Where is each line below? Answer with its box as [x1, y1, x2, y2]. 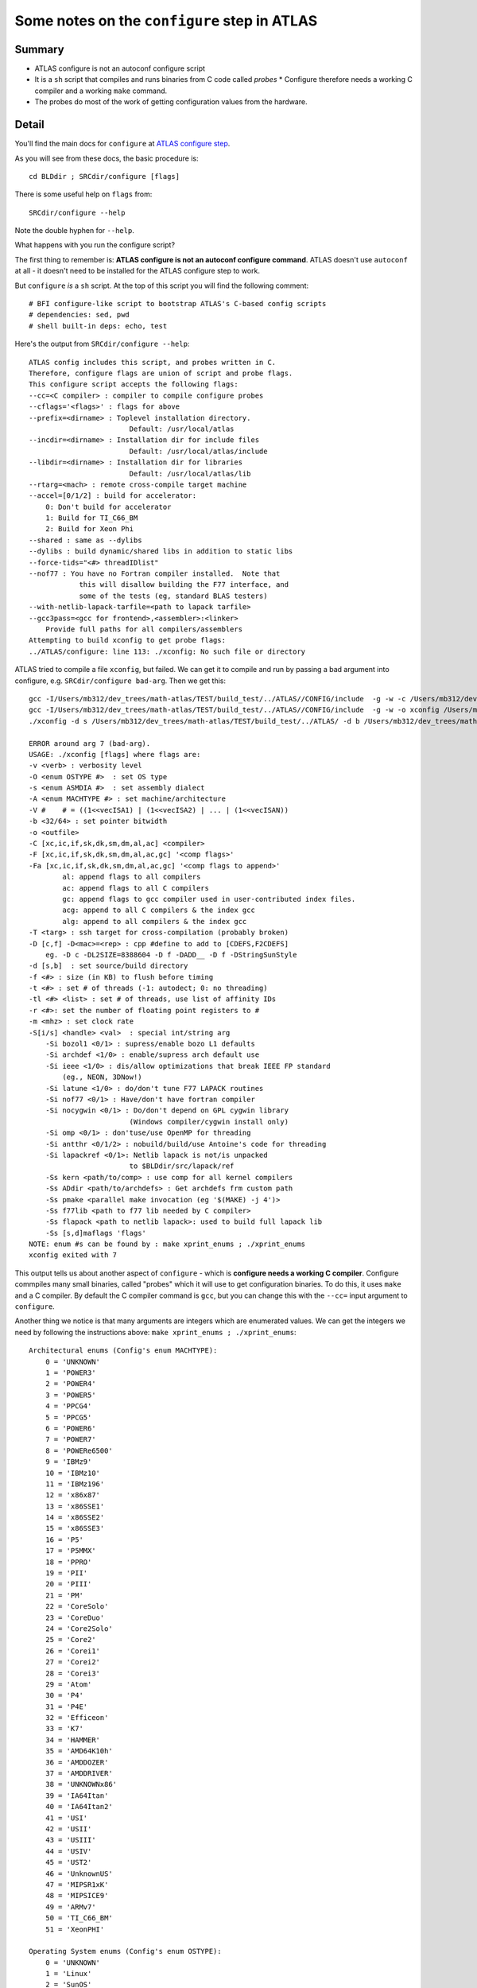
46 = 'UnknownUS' [45, 1869, 113, 1878]
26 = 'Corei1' [45, 1646, 101, 1656]
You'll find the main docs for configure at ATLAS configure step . [14, 139, 231, 149]
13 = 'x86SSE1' [45, 1501, 105, 1511]
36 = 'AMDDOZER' [45, 1757, 109, 1767]
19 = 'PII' [45, 1569, 88, 1578]
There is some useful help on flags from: [14, 189, 153, 199]
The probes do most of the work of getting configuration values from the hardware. [34, 97, 308, 107]
